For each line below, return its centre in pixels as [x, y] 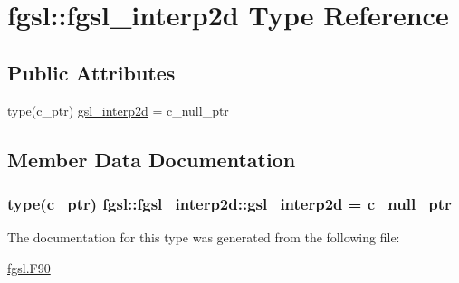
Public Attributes [91, 72]
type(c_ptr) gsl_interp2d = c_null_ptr [118, 110]
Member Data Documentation [152, 159]
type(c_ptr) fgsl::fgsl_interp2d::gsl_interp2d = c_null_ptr [229, 203]
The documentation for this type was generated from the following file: [204, 237]
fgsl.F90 [29, 267]
